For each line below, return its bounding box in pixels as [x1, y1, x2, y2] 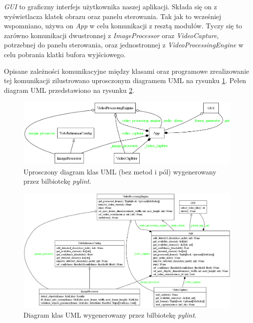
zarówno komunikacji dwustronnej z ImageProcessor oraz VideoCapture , [4, 30, 219, 40]
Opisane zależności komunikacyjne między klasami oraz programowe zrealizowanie [4, 65, 249, 76]
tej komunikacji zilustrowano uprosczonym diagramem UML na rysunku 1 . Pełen [4, 75, 246, 86]
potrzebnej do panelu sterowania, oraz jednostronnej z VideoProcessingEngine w [4, 40, 244, 50]
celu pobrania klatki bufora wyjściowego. [4, 49, 126, 59]
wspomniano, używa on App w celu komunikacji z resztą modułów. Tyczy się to [4, 21, 242, 31]
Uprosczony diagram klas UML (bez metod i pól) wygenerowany [23, 166, 216, 176]
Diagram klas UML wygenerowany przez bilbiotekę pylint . [23, 309, 197, 320]
